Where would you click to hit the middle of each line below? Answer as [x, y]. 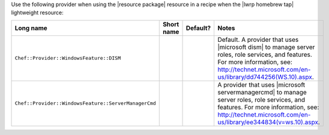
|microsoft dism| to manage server [266, 47]
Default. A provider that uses [258, 39]
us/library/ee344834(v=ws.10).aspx [267, 122]
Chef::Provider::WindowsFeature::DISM [68, 58]
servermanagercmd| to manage [262, 92]
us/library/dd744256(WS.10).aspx [264, 76]
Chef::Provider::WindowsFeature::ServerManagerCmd [85, 104]
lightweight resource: [38, 13]
